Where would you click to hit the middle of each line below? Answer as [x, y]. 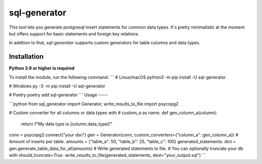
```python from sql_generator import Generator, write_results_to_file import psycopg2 [94, 104]
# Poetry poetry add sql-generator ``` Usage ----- [59, 95]
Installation [26, 57]
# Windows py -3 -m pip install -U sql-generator [57, 86]
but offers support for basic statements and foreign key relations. [74, 33]
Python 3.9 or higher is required [42, 68]
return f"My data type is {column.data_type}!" [67, 124]
